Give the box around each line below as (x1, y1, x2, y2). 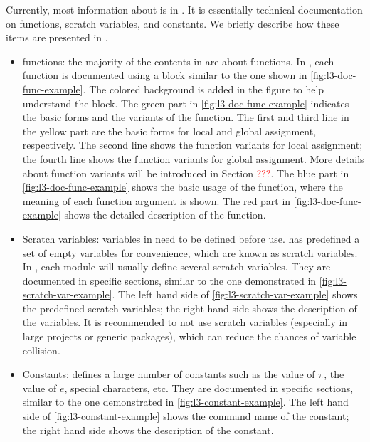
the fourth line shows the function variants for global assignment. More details (22, 151, 364, 166)
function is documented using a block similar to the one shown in (22, 68, 307, 83)
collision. (22, 342, 60, 357)
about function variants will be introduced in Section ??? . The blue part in (22, 165, 349, 180)
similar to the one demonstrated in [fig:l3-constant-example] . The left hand (22, 394, 349, 409)
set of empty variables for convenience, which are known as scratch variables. (22, 245, 358, 260)
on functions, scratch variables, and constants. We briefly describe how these (6, 16, 339, 31)
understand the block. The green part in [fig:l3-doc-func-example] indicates (22, 95, 349, 110)
